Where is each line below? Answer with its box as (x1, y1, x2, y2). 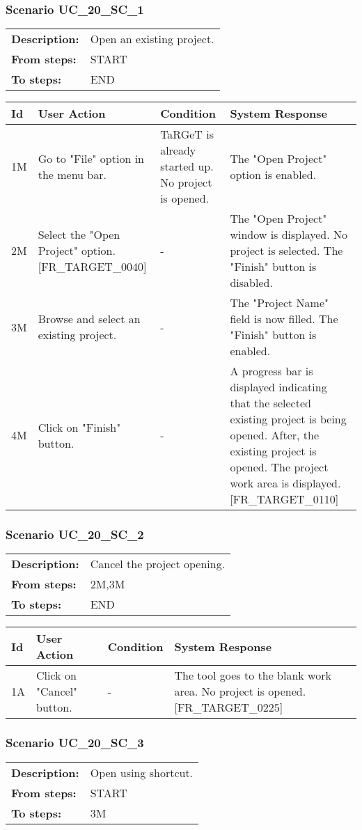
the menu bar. (38, 166, 107, 182)
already (160, 142, 196, 159)
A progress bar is (230, 363, 313, 379)
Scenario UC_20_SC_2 (6, 526, 144, 543)
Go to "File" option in (38, 150, 145, 166)
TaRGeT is (160, 126, 214, 143)
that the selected (230, 395, 311, 412)
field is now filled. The (230, 311, 338, 327)
